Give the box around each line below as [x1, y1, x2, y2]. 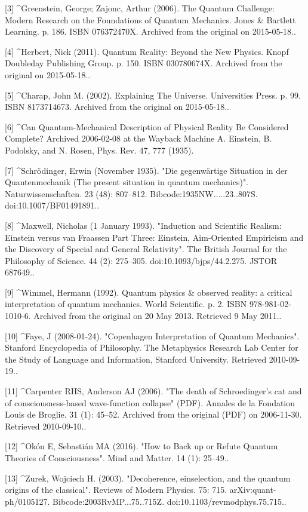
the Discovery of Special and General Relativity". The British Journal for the [5, 243, 287, 255]
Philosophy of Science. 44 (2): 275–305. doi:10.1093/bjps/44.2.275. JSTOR [5, 254, 278, 266]
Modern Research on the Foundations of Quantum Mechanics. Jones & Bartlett [5, 13, 296, 26]
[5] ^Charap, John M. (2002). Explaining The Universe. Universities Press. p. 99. [5, 88, 301, 101]
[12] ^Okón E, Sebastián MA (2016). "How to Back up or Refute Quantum [5, 440, 278, 452]
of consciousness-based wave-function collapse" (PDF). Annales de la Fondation [5, 396, 295, 409]
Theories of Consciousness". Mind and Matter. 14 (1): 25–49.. [5, 452, 229, 464]
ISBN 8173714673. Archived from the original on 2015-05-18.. [5, 100, 229, 113]
